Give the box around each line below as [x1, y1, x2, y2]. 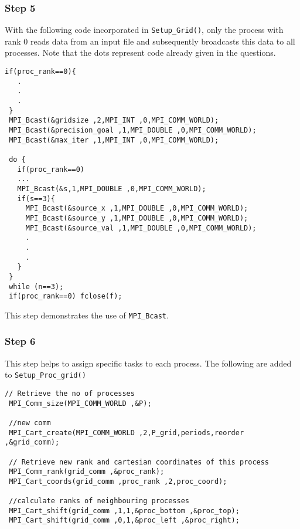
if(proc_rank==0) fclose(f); [9, 292, 122, 301]
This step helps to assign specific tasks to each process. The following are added [5, 357, 292, 369]
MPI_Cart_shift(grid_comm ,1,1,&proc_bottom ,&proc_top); [9, 506, 240, 515]
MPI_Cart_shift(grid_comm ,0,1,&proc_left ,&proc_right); [9, 516, 240, 525]
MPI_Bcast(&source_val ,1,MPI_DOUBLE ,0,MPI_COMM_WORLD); [25, 223, 257, 232]
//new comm [9, 418, 51, 427]
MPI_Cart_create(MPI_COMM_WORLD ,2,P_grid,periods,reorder [9, 428, 244, 437]
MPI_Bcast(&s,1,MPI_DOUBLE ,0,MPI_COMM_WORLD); [17, 184, 206, 193]
